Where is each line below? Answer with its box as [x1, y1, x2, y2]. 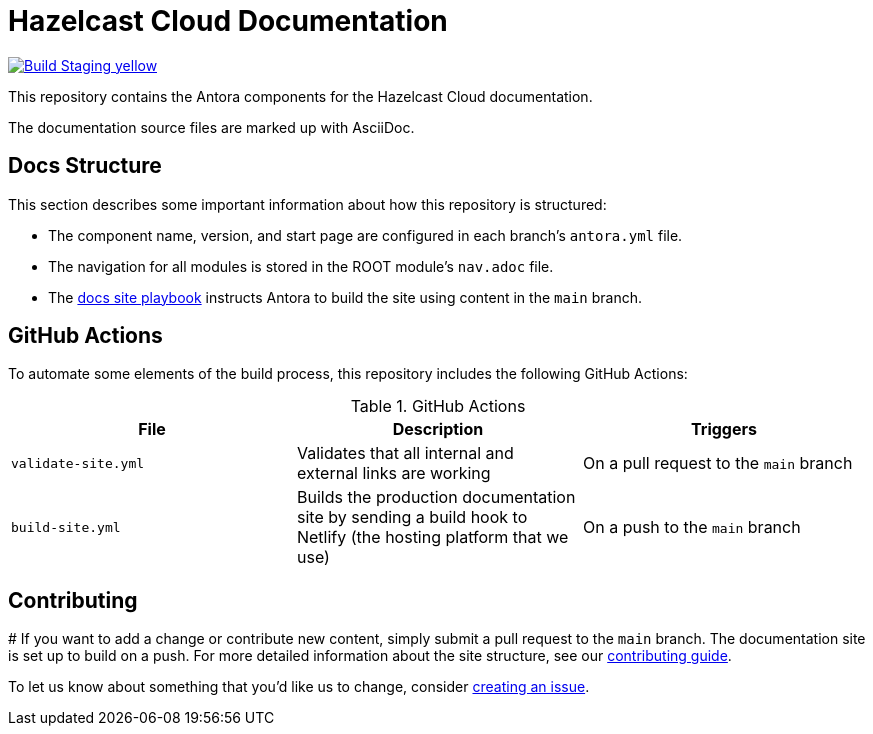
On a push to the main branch [582, 517, 801, 538]
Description [392, 419, 484, 440]
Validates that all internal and [296, 443, 514, 464]
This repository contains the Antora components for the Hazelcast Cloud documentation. [8, 87, 593, 105]
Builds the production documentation [296, 487, 576, 508]
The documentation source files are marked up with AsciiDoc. [8, 118, 415, 136]
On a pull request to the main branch [582, 453, 853, 474]
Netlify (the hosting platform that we [296, 527, 569, 548]
